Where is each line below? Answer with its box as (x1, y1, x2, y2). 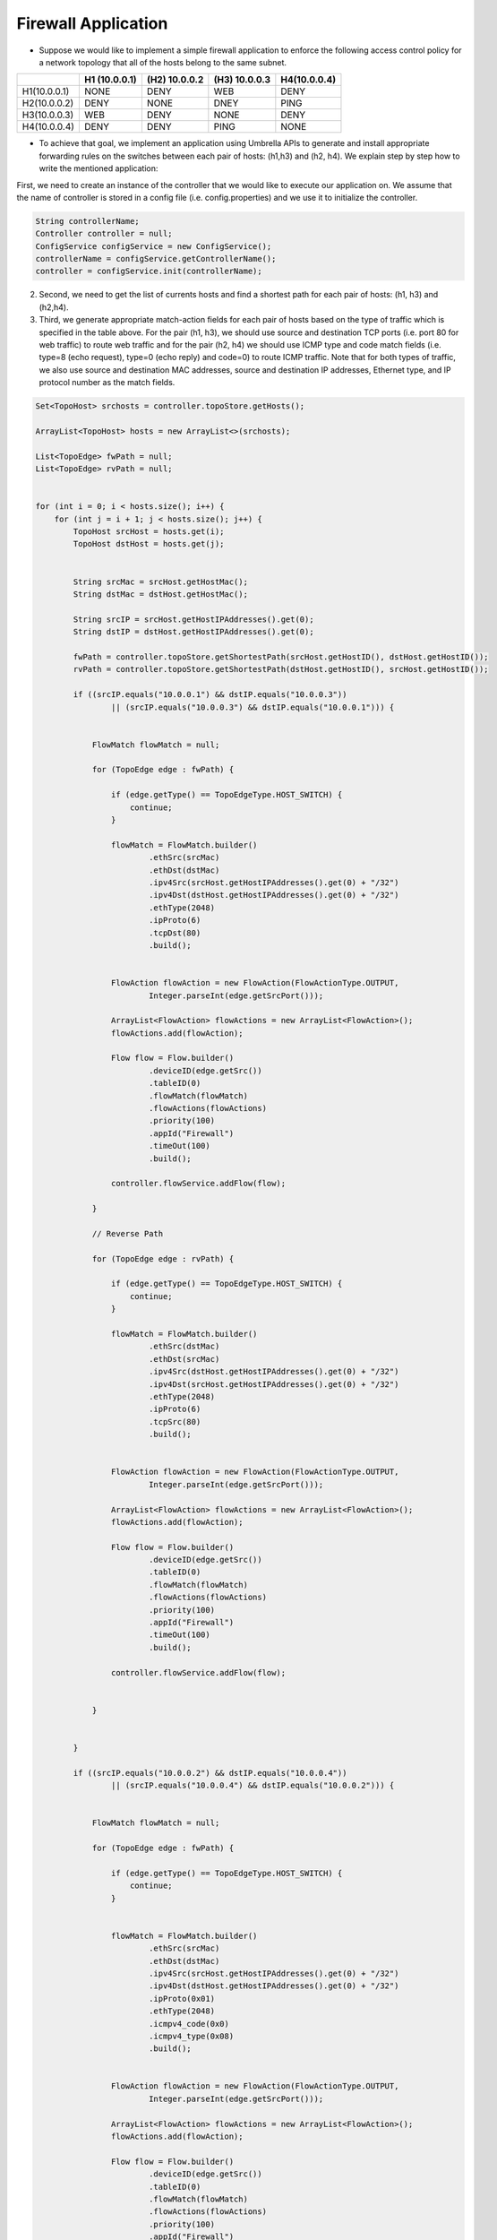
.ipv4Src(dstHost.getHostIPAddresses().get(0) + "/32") (148, 1366, 399, 1377)
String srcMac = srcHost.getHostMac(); (73, 576, 248, 587)
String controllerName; (35, 216, 141, 226)
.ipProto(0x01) (148, 1994, 215, 2003)
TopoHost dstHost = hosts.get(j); (73, 538, 225, 549)
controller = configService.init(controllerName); (35, 266, 263, 277)
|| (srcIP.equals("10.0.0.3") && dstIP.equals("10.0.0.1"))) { (110, 702, 395, 712)
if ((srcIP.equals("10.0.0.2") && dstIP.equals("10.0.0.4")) (73, 1768, 347, 1778)
